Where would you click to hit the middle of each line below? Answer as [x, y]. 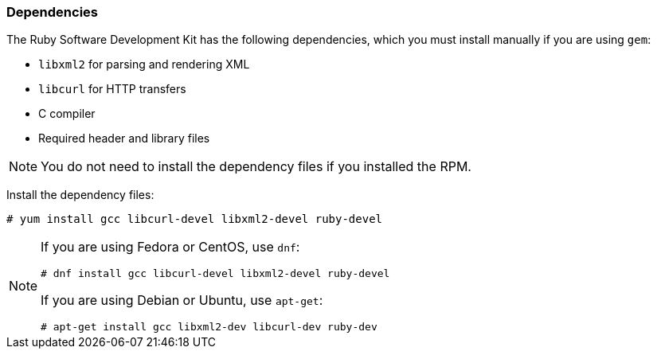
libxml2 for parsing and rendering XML [144, 64]
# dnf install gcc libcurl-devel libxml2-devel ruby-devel [215, 274]
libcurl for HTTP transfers [112, 89]
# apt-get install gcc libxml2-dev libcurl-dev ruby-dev [209, 327]
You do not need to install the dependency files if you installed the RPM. [256, 167]
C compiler [67, 114]
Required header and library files [124, 138]
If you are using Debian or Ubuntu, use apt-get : [182, 300]
